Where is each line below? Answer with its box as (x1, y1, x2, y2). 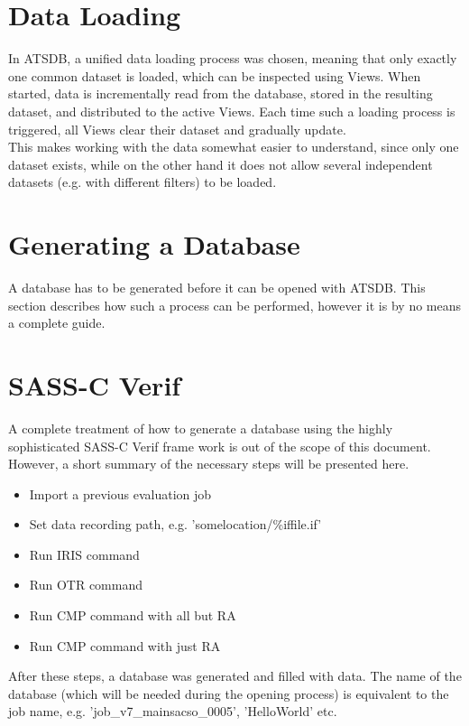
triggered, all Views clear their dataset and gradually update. (8, 119, 346, 138)
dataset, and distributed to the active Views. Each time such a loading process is (8, 101, 455, 120)
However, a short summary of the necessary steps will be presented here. (8, 454, 409, 473)
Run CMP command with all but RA (29, 606, 236, 625)
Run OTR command (29, 575, 143, 594)
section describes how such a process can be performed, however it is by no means (8, 295, 462, 314)
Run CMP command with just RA (29, 636, 221, 655)
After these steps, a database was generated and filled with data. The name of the (8, 666, 462, 685)
